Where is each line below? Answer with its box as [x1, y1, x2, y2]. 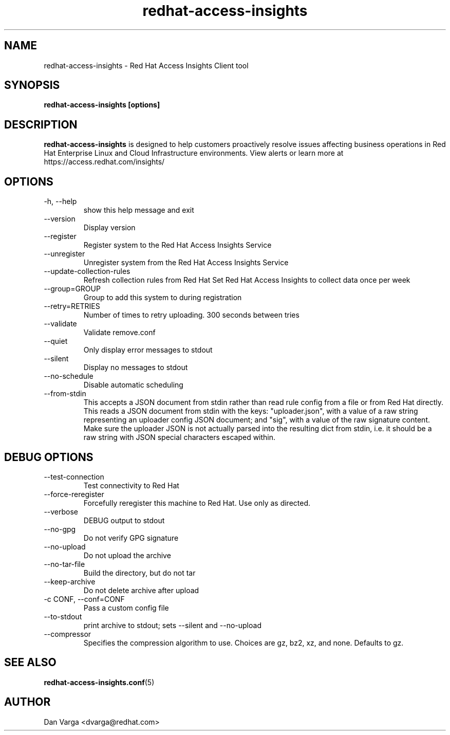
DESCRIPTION [4, 118, 78, 131]
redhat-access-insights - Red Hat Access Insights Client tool [44, 61, 249, 70]
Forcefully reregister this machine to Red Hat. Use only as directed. [83, 498, 311, 507]
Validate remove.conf [83, 328, 156, 337]
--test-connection [44, 472, 104, 481]
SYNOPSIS [4, 79, 60, 92]
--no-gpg [44, 524, 76, 534]
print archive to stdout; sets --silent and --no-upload [83, 620, 261, 630]
